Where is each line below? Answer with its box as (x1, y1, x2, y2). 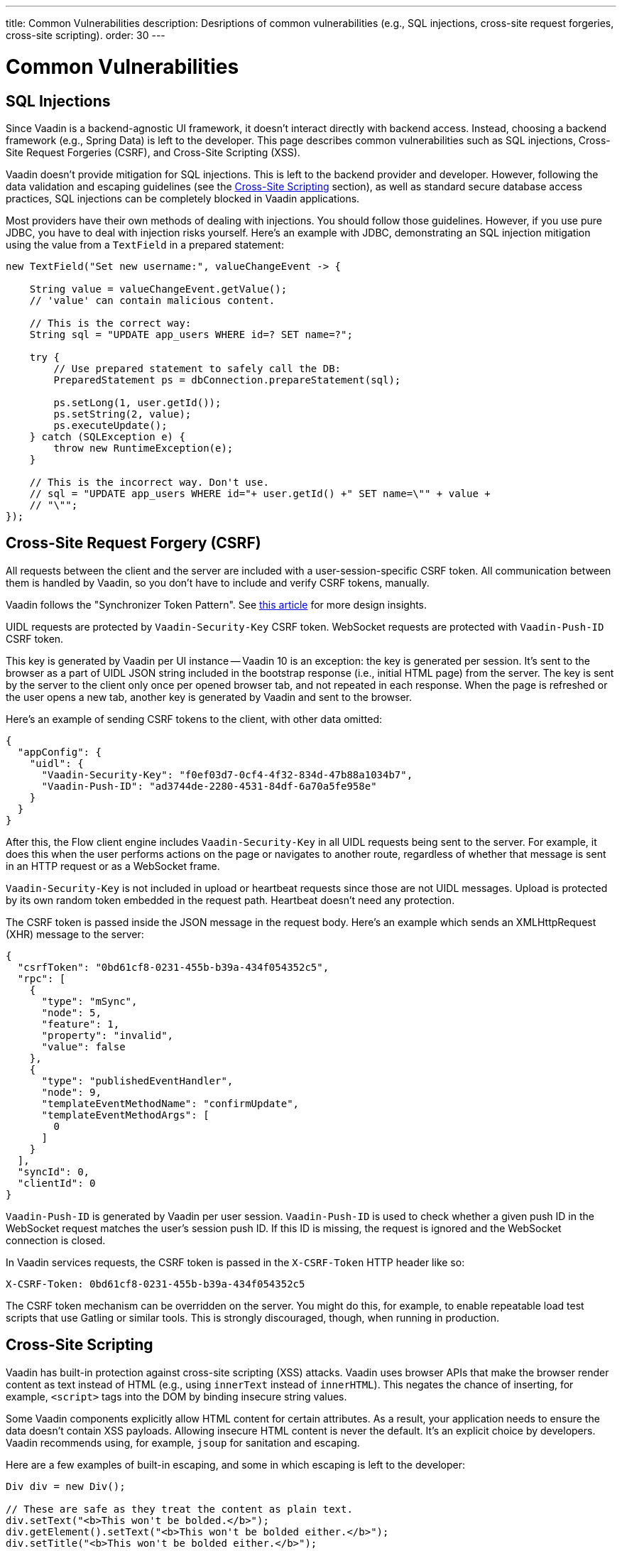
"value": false (41, 1040, 126, 1052)
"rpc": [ (17, 972, 66, 984)
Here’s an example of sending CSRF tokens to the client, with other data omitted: (6, 712, 383, 725)
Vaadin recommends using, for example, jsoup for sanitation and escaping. (6, 1436, 360, 1449)
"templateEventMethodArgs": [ (41, 1109, 209, 1121)
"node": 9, (41, 1086, 102, 1098)
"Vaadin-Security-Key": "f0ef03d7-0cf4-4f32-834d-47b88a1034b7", (41, 768, 413, 780)
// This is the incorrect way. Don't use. (29, 476, 269, 488)
